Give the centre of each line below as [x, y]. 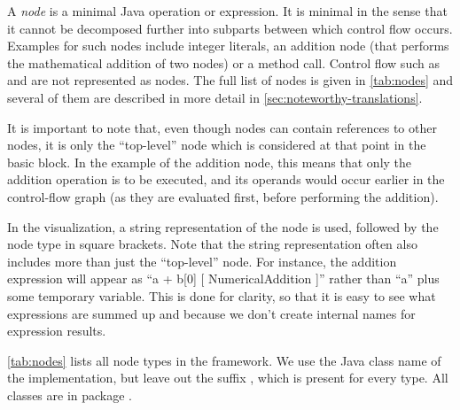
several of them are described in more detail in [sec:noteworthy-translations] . [215, 97]
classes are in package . [70, 395]
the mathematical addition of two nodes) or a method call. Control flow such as [223, 62]
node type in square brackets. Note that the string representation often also [212, 244]
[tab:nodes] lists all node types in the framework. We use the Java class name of [224, 360]
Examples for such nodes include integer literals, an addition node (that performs [228, 46]
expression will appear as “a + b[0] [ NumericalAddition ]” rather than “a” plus [223, 278]
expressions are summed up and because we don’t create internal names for [211, 313]
